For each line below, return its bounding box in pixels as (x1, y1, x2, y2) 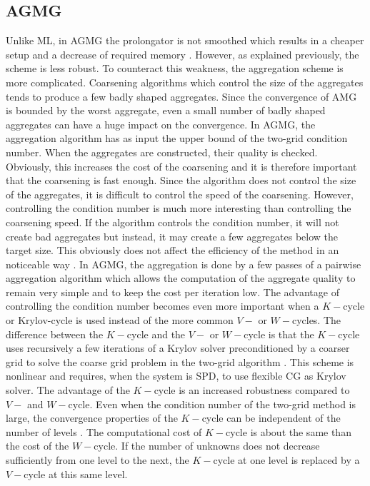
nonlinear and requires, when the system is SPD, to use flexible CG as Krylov (6, 368, 346, 383)
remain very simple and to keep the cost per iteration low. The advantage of (6, 284, 339, 299)
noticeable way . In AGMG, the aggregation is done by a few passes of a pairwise (6, 256, 361, 271)
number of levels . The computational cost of (6, 424, 202, 439)
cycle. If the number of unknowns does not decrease (94, 438, 320, 453)
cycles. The (291, 313, 341, 328)
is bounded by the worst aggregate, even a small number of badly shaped (6, 103, 326, 118)
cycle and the (126, 326, 186, 341)
